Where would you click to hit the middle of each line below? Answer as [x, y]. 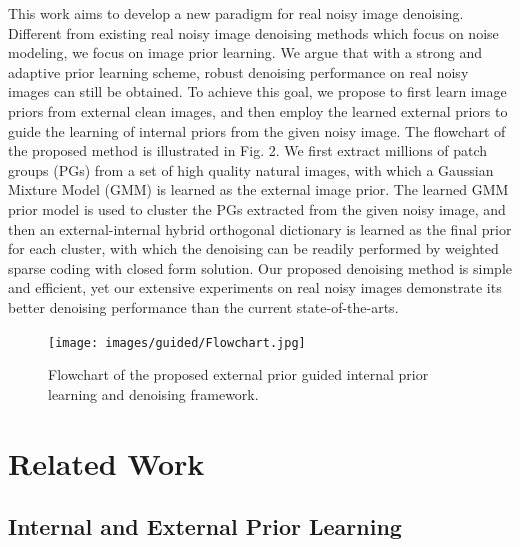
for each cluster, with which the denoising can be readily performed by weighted [253, 248]
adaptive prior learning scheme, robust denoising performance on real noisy [238, 71]
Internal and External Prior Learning [205, 526]
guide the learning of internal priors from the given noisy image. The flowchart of [257, 130]
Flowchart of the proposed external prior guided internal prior [238, 374]
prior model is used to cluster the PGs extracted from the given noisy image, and [257, 208]
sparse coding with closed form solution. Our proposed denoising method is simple [260, 267]
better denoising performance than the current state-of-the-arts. [203, 306]
